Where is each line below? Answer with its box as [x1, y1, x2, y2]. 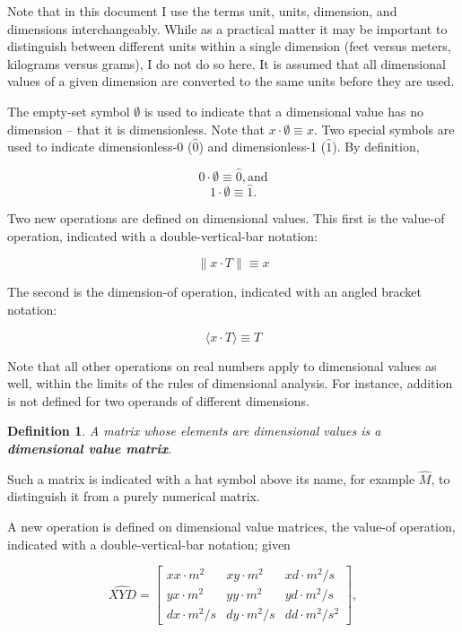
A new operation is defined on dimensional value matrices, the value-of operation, [7, 516, 456, 535]
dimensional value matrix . [7, 438, 172, 457]
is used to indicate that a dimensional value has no [144, 101, 423, 120]
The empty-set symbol [7, 101, 130, 120]
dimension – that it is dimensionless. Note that [7, 119, 265, 138]
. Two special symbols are [313, 119, 455, 138]
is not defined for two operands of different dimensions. [7, 391, 309, 410]
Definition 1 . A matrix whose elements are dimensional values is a [7, 421, 381, 440]
